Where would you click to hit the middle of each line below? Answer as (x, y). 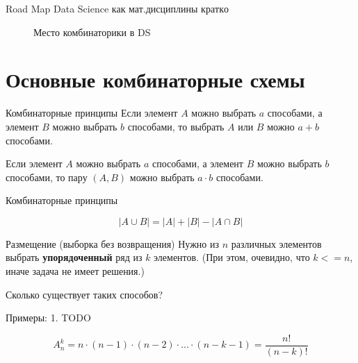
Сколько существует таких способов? (84, 294)
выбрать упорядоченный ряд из (74, 257)
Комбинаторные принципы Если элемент (92, 113)
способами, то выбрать (176, 126)
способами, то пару (47, 177)
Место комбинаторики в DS (92, 32)
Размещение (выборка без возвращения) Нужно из (112, 243)
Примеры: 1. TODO (48, 318)
